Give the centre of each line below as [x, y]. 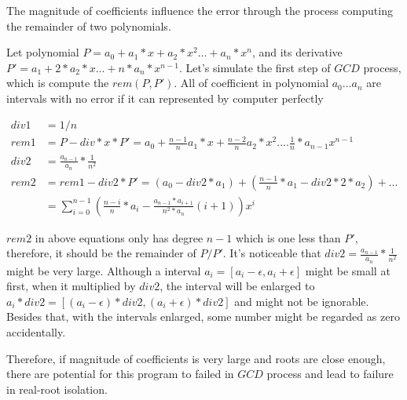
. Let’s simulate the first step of [255, 67]
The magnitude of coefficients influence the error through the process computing [200, 10]
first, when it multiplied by [71, 286]
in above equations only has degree [119, 237]
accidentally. [36, 332]
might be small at [348, 270]
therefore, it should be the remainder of [101, 253]
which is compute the [58, 83]
